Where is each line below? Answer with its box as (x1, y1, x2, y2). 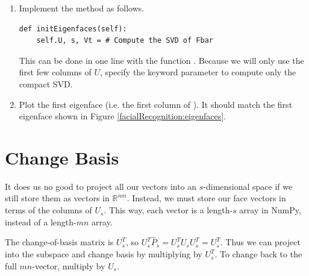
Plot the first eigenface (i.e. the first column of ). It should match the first (19, 98, 293, 110)
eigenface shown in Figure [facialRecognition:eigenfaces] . (19, 110, 226, 122)
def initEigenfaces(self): (19, 24, 127, 33)
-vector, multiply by (32, 259, 105, 272)
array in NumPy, (239, 204, 301, 216)
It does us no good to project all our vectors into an (5, 180, 197, 192)
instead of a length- (5, 215, 76, 228)
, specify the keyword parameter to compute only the (100, 66, 296, 78)
